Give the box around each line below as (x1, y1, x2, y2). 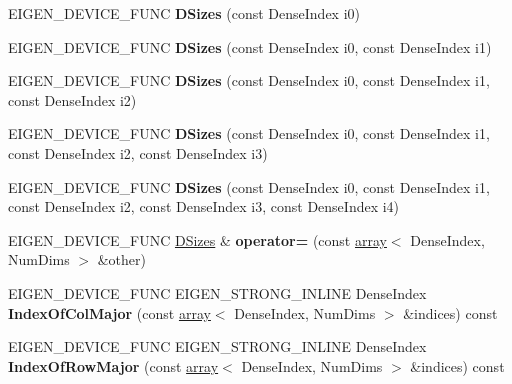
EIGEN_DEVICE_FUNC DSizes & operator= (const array (8, 229, 387, 250)
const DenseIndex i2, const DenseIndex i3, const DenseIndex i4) (8, 196, 400, 217)
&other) (97, 249, 146, 270)
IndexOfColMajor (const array (8, 302, 211, 323)
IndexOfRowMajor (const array (8, 355, 219, 376)
